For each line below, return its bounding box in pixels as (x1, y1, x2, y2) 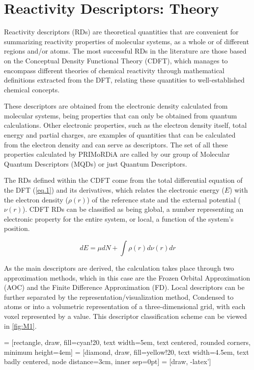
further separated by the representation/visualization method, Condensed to (4, 291, 234, 302)
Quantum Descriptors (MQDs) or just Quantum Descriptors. (4, 158, 187, 169)
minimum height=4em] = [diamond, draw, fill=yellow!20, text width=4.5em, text (4, 346, 249, 357)
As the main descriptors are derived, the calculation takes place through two (4, 263, 234, 273)
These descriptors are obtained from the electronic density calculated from (4, 101, 228, 111)
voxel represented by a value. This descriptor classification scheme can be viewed (4, 311, 247, 321)
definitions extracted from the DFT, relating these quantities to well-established (4, 75, 245, 85)
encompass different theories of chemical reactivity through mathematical (4, 65, 225, 75)
